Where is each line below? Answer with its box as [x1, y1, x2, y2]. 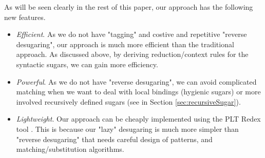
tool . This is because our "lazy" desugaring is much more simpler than [16, 123, 239, 134]
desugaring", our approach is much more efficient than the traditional [16, 38, 234, 49]
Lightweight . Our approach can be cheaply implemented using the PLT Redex [16, 113, 261, 124]
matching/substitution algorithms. [16, 144, 124, 154]
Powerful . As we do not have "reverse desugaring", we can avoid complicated [16, 76, 257, 87]
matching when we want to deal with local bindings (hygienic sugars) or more [16, 86, 261, 97]
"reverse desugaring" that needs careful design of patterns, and [16, 133, 213, 144]
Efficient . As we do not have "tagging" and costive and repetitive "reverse [16, 29, 247, 39]
